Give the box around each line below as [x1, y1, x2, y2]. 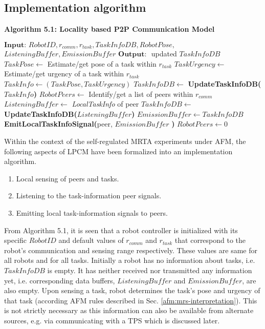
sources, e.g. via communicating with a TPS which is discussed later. [4, 315, 220, 325]
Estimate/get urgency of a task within [4, 68, 124, 79]
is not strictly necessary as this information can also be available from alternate [4, 305, 254, 316]
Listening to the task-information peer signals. [16, 190, 162, 201]
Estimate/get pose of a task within [47, 58, 157, 69]
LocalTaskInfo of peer [72, 98, 139, 109]
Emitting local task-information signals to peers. [16, 207, 168, 218]
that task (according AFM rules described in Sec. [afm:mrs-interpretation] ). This [4, 295, 257, 305]
